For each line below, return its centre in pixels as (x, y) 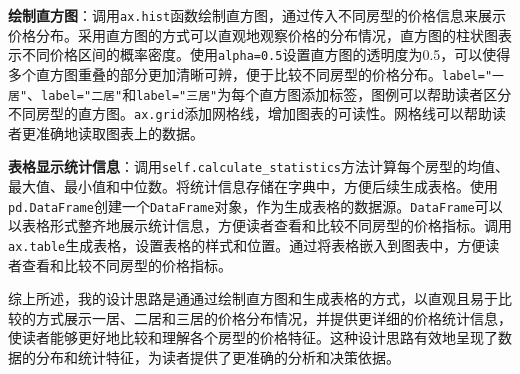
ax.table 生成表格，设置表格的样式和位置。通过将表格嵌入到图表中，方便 (247, 244)
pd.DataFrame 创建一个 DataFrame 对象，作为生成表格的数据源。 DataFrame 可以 (255, 205)
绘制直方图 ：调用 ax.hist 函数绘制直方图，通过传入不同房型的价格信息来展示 (257, 15)
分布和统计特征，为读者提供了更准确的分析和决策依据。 (217, 357)
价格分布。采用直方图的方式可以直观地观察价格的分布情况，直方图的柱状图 (253, 34)
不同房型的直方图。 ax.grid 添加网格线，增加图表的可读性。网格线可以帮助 (250, 113)
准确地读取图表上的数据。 (119, 132)
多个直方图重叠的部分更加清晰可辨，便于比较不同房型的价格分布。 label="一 (256, 73)
